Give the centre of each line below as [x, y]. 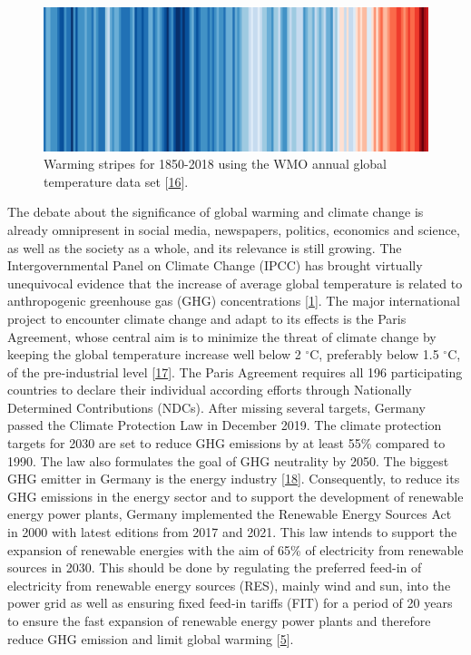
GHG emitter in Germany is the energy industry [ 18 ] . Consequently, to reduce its [234, 479]
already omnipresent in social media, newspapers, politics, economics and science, [234, 229]
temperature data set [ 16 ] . [116, 181]
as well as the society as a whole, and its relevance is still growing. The [205, 247]
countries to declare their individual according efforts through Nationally [210, 390]
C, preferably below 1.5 [374, 354]
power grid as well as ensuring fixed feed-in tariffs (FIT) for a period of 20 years [230, 603]
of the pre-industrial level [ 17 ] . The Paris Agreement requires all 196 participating [235, 371]
